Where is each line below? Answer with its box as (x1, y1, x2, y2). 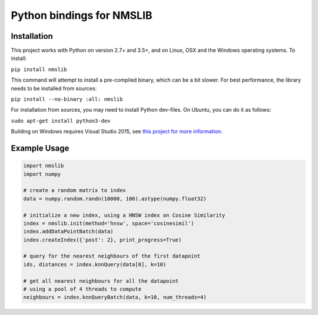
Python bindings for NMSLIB (11, 9, 153, 22)
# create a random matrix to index (23, 187, 126, 194)
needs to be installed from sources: (11, 85, 97, 92)
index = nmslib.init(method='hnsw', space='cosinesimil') (23, 220, 194, 226)
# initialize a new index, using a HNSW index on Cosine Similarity (23, 212, 226, 219)
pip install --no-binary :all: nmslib (11, 96, 123, 103)
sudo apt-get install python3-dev (11, 118, 111, 124)
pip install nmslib (11, 66, 67, 73)
